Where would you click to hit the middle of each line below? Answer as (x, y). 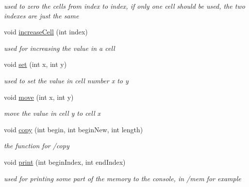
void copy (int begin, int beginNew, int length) (74, 129)
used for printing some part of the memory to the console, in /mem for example (123, 178)
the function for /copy (37, 146)
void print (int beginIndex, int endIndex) (65, 162)
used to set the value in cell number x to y (66, 80)
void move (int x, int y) (39, 97)
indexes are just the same (41, 15)
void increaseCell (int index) (46, 32)
